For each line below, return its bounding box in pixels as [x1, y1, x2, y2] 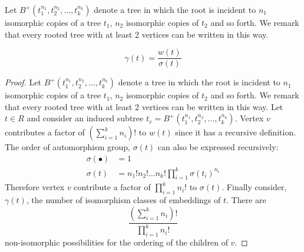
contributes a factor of [5, 126, 85, 138]
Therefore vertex [5, 181, 65, 193]
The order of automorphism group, [5, 141, 130, 153]
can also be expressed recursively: [157, 141, 279, 153]
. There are [226, 194, 266, 206]
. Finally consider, [222, 181, 287, 193]
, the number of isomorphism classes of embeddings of [26, 194, 221, 206]
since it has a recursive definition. [175, 126, 296, 138]
